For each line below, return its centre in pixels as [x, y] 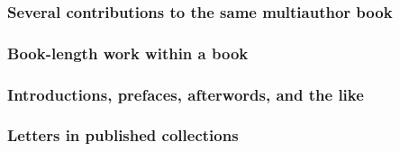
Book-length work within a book [128, 53]
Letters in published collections [123, 135]
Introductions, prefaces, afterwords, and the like [186, 94]
